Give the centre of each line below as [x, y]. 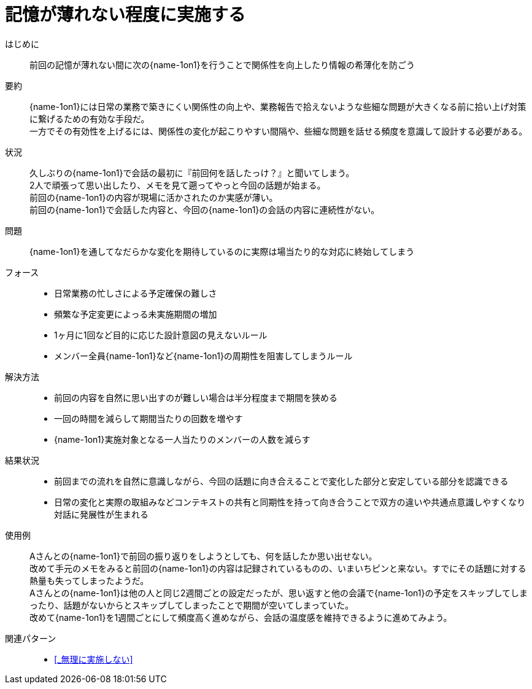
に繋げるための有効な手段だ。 [90, 119]
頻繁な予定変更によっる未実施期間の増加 [136, 314]
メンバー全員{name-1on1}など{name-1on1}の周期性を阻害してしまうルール [203, 356]
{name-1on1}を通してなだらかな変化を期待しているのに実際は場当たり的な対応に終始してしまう [222, 251]
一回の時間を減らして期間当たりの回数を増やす [148, 418]
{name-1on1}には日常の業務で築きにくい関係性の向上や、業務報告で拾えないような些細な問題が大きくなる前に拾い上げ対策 [278, 106]
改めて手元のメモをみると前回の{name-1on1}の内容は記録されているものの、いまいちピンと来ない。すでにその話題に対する [278, 568]
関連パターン [31, 638]
